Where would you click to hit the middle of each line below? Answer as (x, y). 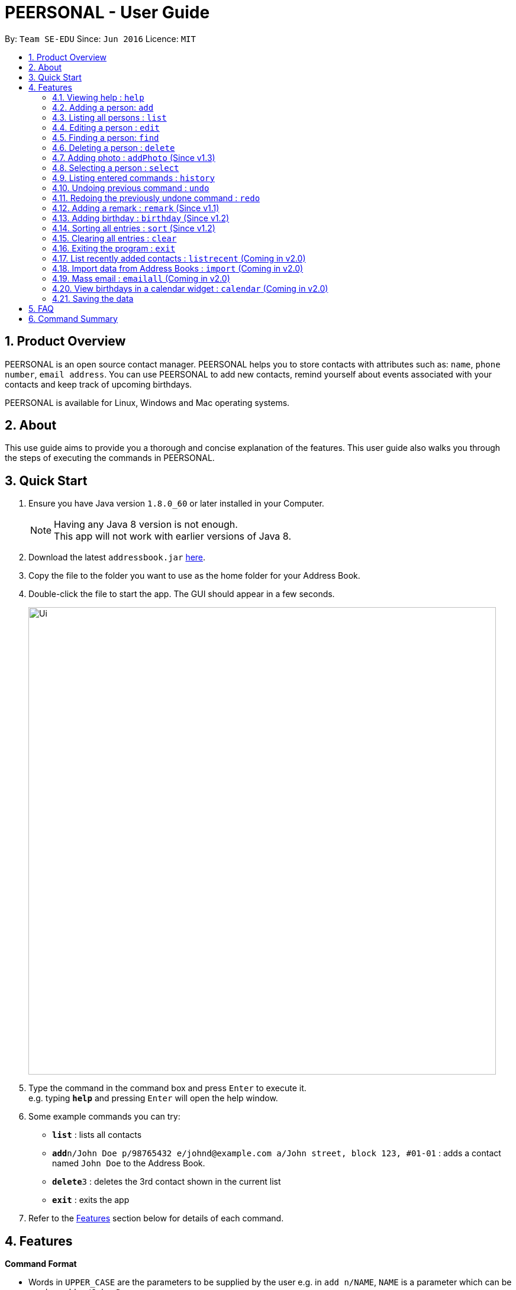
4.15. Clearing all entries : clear (115, 238)
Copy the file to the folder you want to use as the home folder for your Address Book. (194, 576)
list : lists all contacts (97, 1135)
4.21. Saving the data (93, 298)
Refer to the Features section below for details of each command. (156, 1218)
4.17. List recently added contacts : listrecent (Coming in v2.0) (179, 258)
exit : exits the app (91, 1200)
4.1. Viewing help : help (98, 97)
